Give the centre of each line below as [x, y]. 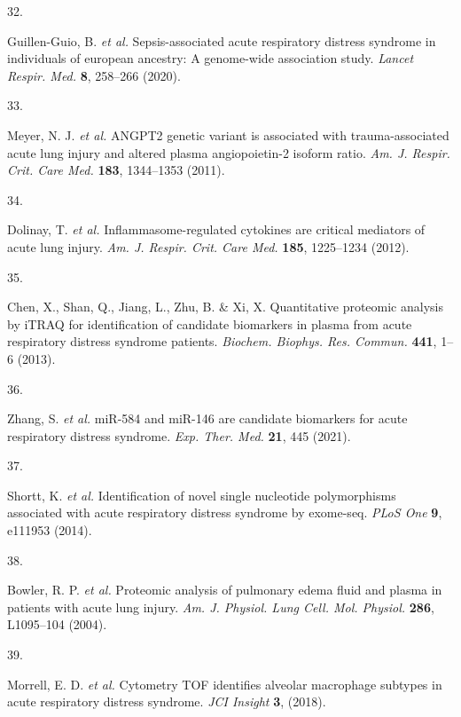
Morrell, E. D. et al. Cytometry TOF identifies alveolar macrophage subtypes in [225, 684]
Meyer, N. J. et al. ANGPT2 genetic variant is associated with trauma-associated [228, 134]
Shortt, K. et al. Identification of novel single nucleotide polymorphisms [202, 495]
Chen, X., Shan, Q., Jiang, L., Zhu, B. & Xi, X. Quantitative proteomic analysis [225, 307]
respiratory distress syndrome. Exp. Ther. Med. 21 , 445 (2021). [179, 435]
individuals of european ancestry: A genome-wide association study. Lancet [211, 58]
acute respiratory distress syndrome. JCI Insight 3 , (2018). [167, 701]
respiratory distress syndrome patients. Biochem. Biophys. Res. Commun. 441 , [222, 341]
